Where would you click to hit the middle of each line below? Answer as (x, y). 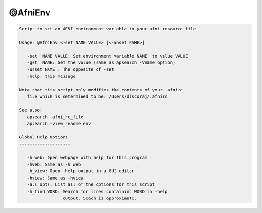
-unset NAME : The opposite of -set (70, 69)
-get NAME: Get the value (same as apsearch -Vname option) (101, 63)
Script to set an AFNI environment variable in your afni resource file (107, 29)
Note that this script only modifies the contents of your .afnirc (101, 90)
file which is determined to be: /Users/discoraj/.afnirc (97, 97)
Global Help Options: (45, 137)
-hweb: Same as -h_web (54, 164)
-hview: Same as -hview (55, 178)
